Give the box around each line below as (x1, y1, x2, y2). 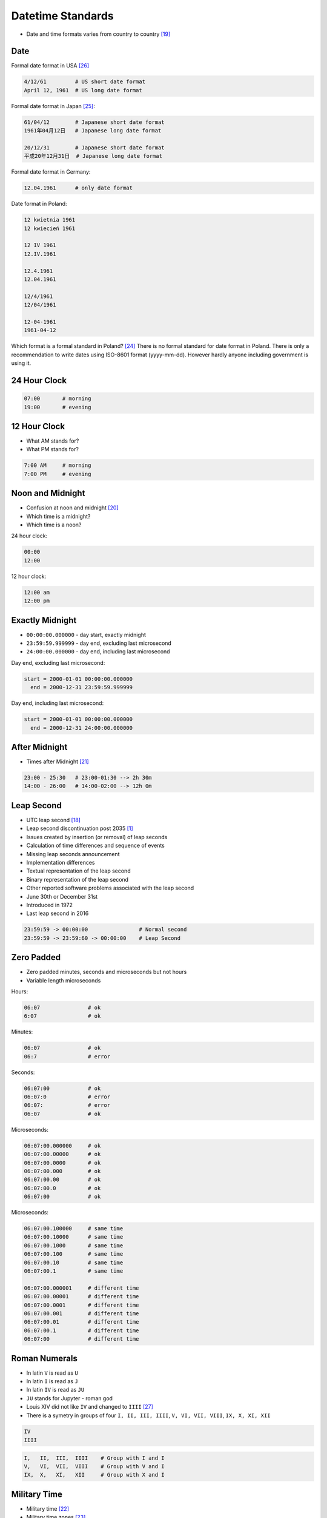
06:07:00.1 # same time (24, 1268, 124, 1275)
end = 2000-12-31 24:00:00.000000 (30, 724, 133, 731)
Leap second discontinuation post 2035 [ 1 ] (26, 825, 133, 832)
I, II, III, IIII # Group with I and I (24, 1454, 165, 1462)
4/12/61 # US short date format (24, 78, 145, 85)
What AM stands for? (26, 437, 79, 444)
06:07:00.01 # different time (24, 1318, 139, 1326)
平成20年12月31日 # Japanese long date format (24, 152, 163, 160)
